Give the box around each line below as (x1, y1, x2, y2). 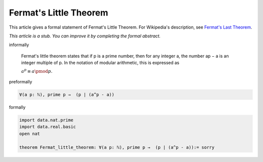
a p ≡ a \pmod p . (21, 67, 53, 74)
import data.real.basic (19, 124, 76, 130)
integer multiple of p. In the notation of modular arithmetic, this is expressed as (21, 60, 180, 65)
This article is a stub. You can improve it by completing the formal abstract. (9, 33, 161, 39)
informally (9, 42, 29, 48)
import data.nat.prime (19, 117, 74, 123)
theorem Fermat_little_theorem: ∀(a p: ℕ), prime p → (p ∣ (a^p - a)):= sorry (19, 145, 215, 150)
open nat (19, 131, 40, 136)
